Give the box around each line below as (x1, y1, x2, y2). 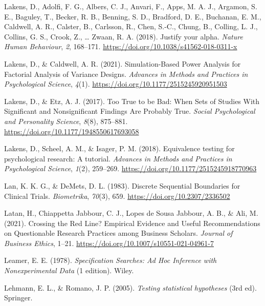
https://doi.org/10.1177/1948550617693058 (4, 126, 139, 136)
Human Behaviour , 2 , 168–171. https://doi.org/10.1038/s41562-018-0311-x (4, 41, 237, 52)
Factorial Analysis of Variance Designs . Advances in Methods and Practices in (4, 68, 248, 79)
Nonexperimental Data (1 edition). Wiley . (4, 265, 134, 276)
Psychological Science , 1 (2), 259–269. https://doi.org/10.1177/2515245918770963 (4, 163, 257, 174)
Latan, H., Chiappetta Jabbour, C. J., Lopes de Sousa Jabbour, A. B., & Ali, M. (4, 208, 258, 218)
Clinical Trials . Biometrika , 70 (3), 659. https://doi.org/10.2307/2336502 (4, 190, 230, 201)
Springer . (4, 292, 33, 303)
